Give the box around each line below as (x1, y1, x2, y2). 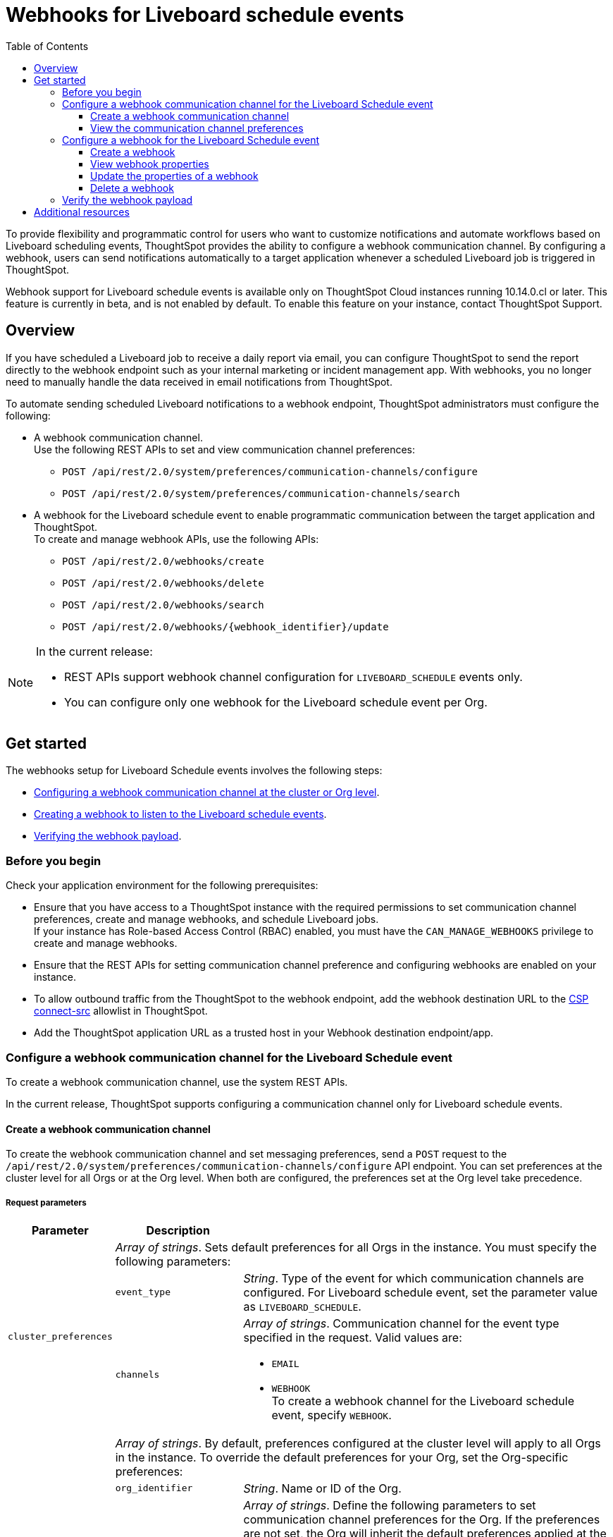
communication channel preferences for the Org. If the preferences (243, 1512, 600, 1526)
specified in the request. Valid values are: (243, 1330, 462, 1345)
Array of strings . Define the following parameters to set (243, 1498, 536, 1512)
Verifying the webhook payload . (34, 830, 182, 843)
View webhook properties (90, 157, 209, 170)
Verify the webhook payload (62, 193, 193, 206)
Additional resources (34, 205, 130, 218)
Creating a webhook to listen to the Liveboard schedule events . (34, 808, 327, 821)
